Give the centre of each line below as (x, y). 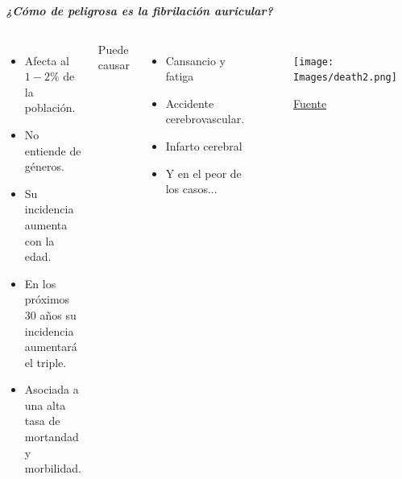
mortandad (52, 437)
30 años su (50, 314)
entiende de (53, 150)
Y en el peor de (203, 173)
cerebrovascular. (205, 119)
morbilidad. (53, 468)
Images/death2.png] (345, 78)
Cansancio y (196, 60)
